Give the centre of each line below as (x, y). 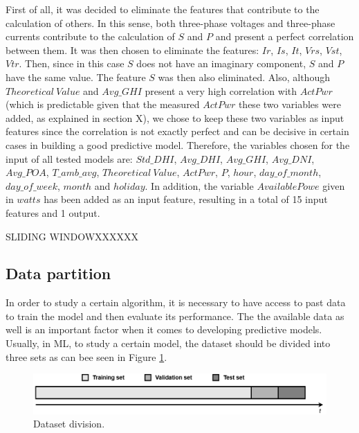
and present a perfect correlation (285, 36)
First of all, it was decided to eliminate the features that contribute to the (163, 9)
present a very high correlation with (221, 90)
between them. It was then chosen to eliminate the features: (132, 50)
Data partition (58, 273)
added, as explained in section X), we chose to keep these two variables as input (175, 117)
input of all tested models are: (69, 158)
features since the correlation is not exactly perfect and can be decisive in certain (177, 131)
